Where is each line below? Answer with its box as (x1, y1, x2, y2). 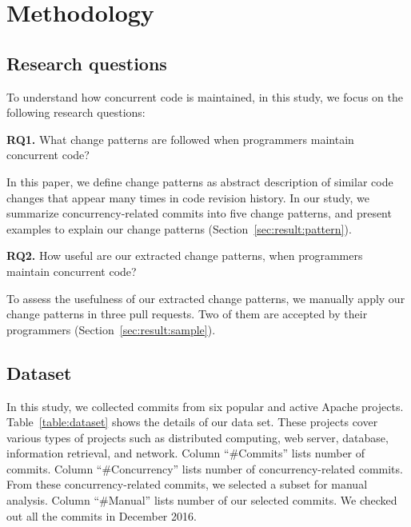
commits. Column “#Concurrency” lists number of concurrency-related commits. (6, 460, 403, 477)
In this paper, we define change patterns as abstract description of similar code (6, 173, 393, 190)
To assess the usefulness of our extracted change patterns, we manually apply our (6, 289, 405, 306)
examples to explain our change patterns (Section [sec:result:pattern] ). (6, 220, 352, 237)
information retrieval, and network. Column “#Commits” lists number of (6, 445, 365, 461)
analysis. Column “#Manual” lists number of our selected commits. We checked (6, 492, 397, 509)
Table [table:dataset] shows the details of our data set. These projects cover (6, 413, 378, 430)
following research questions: (6, 104, 146, 121)
